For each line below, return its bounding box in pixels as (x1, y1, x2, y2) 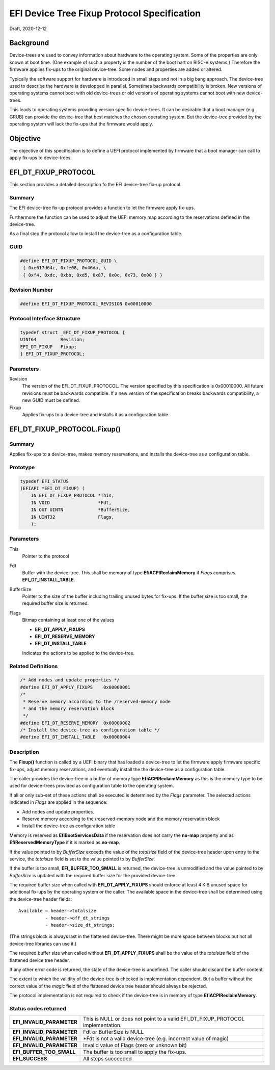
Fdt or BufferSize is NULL (83, 1028, 144, 1035)
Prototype (9, 464, 35, 471)
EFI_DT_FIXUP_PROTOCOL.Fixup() (9, 425, 121, 434)
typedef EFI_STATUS (20, 478, 69, 484)
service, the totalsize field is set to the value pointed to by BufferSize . (9, 856, 155, 862)
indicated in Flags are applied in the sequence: (9, 799, 108, 805)
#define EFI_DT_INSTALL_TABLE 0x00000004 (20, 734, 131, 740)
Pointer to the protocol (22, 553, 70, 559)
